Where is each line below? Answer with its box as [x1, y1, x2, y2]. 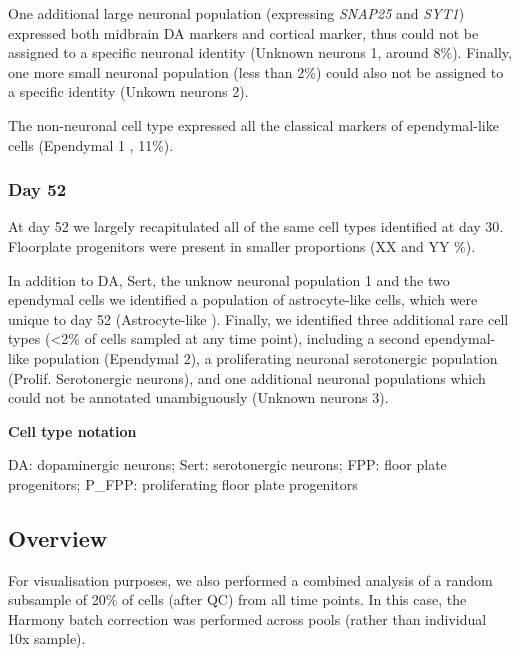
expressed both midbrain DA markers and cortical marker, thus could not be [8, 22, 479, 43]
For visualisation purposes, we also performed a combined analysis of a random [8, 569, 493, 590]
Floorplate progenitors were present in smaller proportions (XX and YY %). [8, 235, 476, 256]
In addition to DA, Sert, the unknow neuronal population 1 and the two [8, 269, 450, 290]
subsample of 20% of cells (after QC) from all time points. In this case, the [8, 589, 467, 610]
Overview [8, 522, 108, 553]
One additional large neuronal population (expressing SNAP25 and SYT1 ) [8, 3, 465, 23]
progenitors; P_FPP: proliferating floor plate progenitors [8, 473, 358, 494]
